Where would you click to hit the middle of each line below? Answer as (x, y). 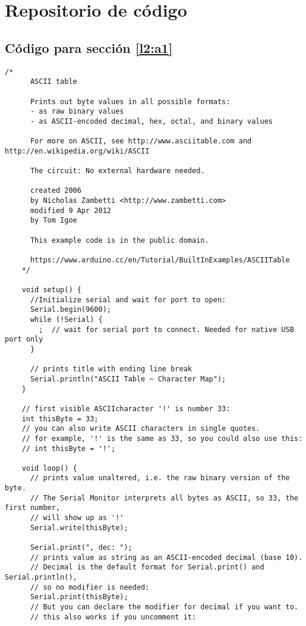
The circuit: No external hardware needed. (117, 171)
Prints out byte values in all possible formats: (130, 101)
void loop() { (49, 468)
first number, (33, 508)
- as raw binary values (77, 112)
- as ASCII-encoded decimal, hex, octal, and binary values (152, 121)
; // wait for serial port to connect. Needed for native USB (166, 329)
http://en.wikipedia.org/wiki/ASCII (77, 151)
